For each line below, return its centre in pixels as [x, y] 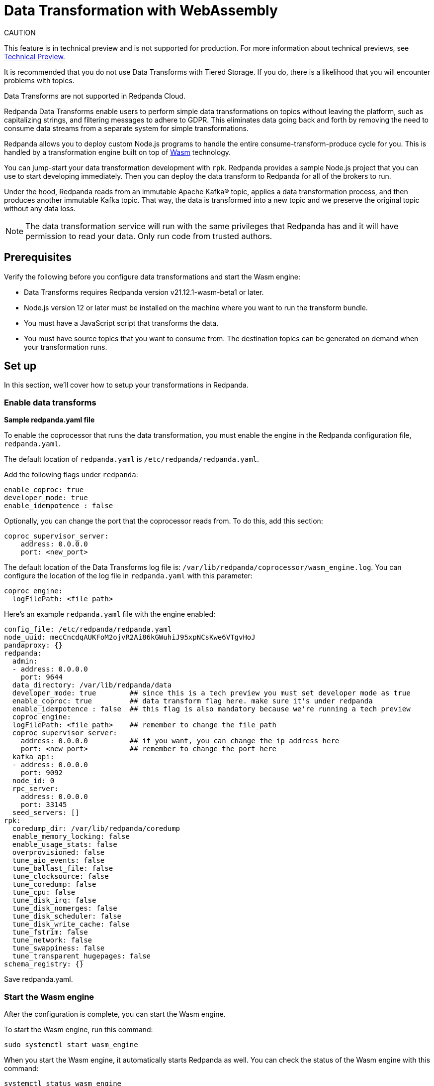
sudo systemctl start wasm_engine [71, 1044]
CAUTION [20, 32]
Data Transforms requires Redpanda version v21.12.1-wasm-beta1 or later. [144, 292]
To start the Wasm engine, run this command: [79, 1029]
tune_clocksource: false [60, 877]
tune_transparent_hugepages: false [82, 956]
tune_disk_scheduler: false [67, 916]
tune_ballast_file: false [63, 869]
